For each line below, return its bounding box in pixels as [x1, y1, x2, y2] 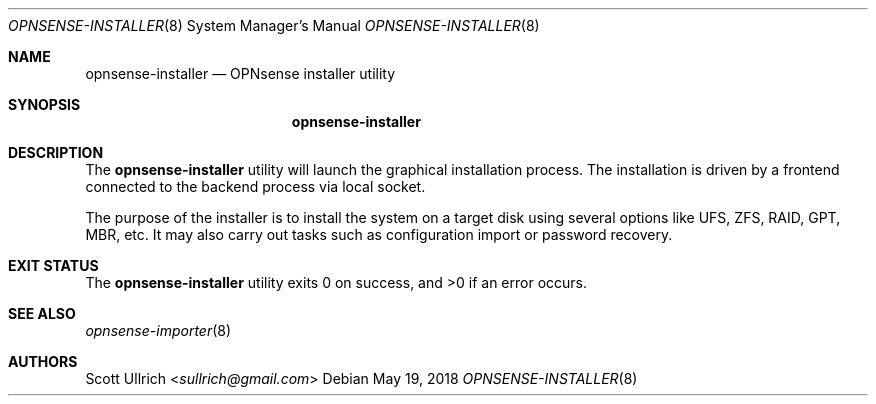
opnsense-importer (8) [85, 322, 232, 339]
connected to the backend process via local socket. [85, 178, 426, 195]
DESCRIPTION [8, 144, 104, 161]
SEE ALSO [8, 305, 76, 322]
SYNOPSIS [8, 96, 81, 113]
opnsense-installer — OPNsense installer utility [85, 65, 396, 82]
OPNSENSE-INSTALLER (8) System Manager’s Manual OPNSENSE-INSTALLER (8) [8, 17, 540, 34]
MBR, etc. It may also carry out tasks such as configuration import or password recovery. [85, 226, 673, 243]
